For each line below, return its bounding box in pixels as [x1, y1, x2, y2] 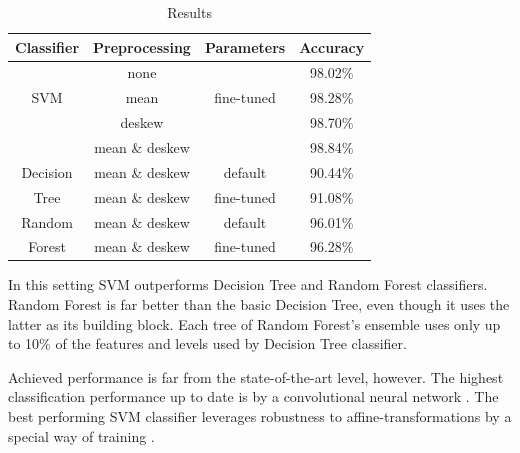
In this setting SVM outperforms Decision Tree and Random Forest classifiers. [8, 274, 488, 295]
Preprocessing [93, 36, 191, 57]
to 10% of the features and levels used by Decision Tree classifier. [8, 333, 407, 354]
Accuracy [299, 36, 365, 57]
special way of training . [8, 425, 155, 446]
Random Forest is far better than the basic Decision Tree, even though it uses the [8, 294, 510, 315]
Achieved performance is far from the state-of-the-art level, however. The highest [8, 366, 504, 387]
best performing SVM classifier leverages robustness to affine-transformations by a [8, 406, 512, 426]
